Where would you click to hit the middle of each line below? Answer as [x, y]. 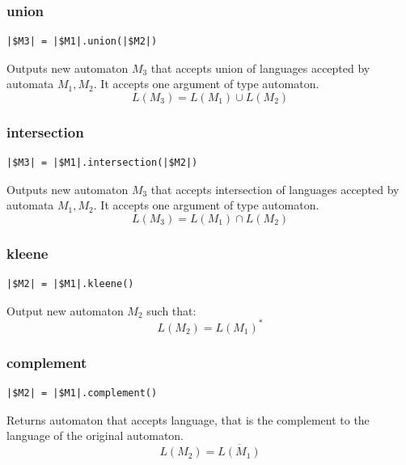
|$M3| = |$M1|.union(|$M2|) [82, 42]
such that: [171, 310]
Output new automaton [65, 310]
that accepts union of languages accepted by [260, 68]
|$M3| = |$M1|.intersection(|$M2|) [102, 163]
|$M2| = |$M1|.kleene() [70, 284]
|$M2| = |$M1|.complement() [82, 393]
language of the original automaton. [95, 435]
